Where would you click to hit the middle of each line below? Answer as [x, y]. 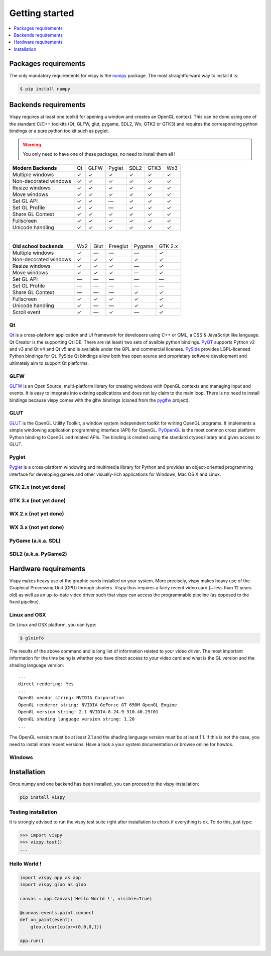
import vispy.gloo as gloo [53, 885]
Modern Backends [35, 168]
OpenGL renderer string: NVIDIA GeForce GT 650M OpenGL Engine [98, 705]
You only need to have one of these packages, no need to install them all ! [99, 154]
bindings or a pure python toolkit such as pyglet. [59, 131]
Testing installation [33, 812]
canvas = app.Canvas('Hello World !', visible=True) [86, 899]
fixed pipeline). [25, 602]
